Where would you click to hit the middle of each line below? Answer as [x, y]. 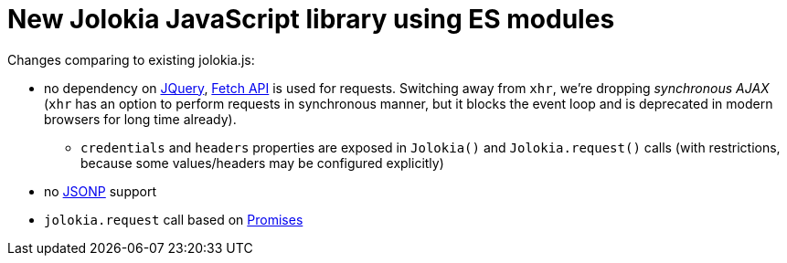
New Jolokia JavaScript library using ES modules [311, 19]
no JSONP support [100, 191]
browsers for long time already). [140, 119]
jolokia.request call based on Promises [174, 219]
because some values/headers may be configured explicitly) [262, 163]
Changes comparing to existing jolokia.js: [131, 59]
